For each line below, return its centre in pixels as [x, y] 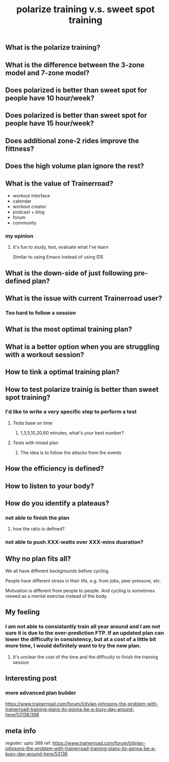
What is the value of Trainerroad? [59, 183]
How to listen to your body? [50, 486]
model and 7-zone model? [48, 73]
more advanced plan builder [41, 693]
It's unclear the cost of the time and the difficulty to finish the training [85, 657]
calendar [22, 201]
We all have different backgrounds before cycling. [58, 571]
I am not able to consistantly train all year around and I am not [83, 627]
